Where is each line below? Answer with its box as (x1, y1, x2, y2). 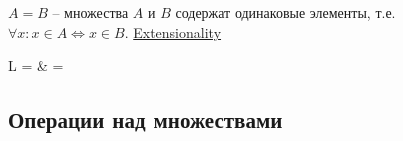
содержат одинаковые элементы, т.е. (175, 2, 396, 22)
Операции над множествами (8, 104, 283, 135)
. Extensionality (124, 21, 222, 42)
